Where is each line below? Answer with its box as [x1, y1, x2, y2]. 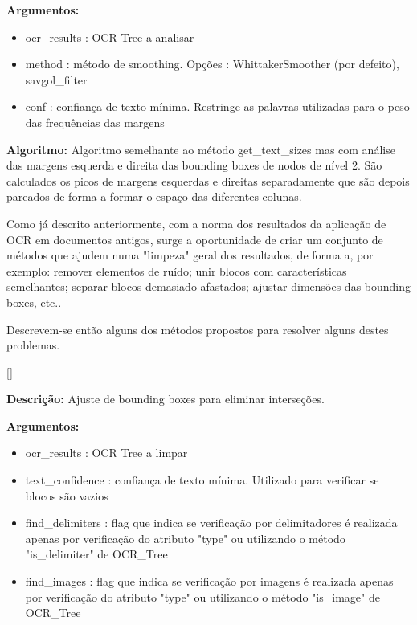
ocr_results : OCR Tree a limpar [25, 444, 188, 461]
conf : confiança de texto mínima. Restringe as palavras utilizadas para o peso [25, 98, 410, 115]
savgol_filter [25, 71, 88, 88]
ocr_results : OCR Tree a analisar [25, 28, 194, 45]
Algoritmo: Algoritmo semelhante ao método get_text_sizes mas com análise [6, 141, 395, 157]
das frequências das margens [25, 113, 165, 130]
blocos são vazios [25, 487, 108, 504]
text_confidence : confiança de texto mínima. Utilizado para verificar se [25, 472, 379, 488]
